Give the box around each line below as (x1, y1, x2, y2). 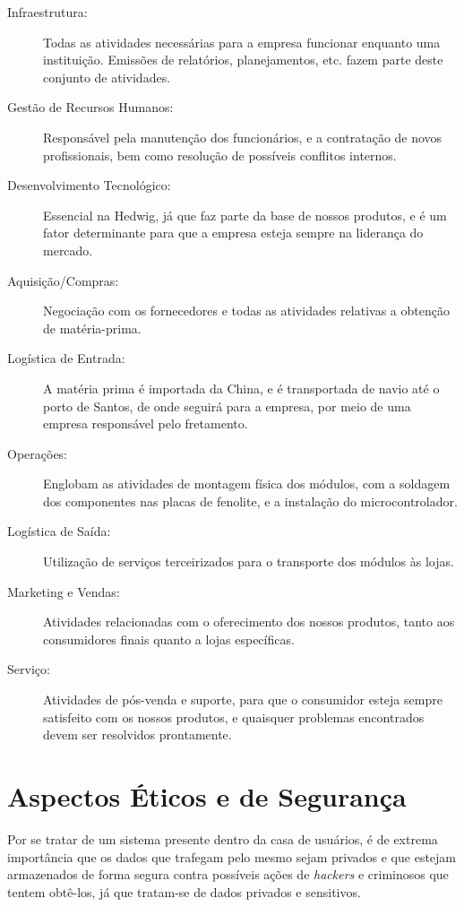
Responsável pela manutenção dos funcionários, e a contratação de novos (43, 127, 443, 146)
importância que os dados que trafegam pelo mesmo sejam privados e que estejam (7, 847, 457, 866)
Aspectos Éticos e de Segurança (7, 778, 407, 814)
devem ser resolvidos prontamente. (43, 725, 232, 744)
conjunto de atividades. (43, 67, 171, 86)
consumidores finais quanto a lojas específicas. (43, 629, 295, 648)
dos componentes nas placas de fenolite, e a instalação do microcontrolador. (43, 491, 458, 510)
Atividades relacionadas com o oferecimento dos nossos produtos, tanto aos (43, 612, 455, 631)
